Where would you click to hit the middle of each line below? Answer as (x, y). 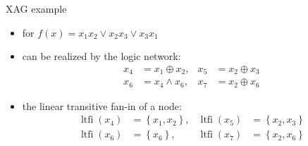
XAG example (36, 8)
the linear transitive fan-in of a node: (102, 105)
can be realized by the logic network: (101, 56)
